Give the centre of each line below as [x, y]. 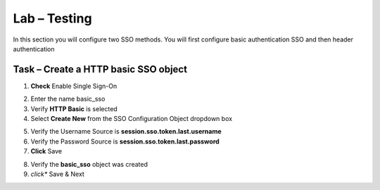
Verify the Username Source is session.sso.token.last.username [126, 132]
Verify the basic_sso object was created [89, 164]
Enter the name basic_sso [68, 99]
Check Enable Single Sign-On [74, 86]
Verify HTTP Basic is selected [74, 108]
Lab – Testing [52, 18]
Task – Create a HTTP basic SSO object [100, 69]
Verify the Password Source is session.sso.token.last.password [125, 141]
